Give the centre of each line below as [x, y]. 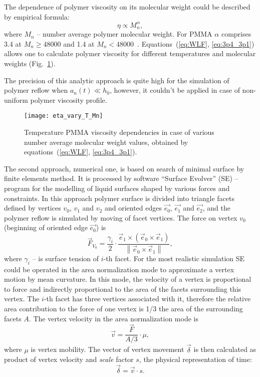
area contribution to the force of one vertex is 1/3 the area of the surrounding [123, 308]
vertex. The [22, 299]
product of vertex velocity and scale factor [69, 359]
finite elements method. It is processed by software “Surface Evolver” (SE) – [121, 178]
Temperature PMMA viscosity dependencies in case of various [119, 132]
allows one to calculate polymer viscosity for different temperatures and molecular [130, 53]
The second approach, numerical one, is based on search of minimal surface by [124, 168]
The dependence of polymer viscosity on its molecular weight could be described [127, 7]
